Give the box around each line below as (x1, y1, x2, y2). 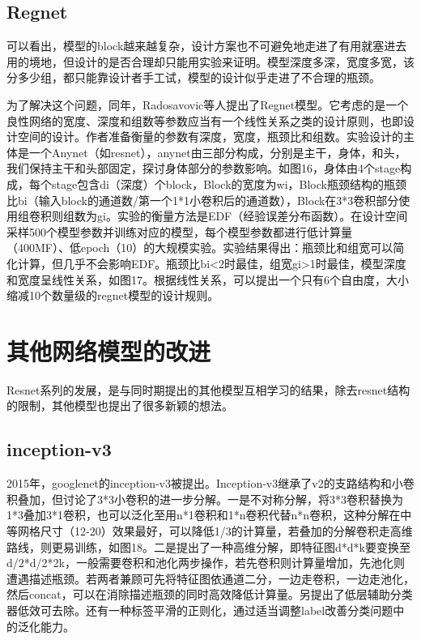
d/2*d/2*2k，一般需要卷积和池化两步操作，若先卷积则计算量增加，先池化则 (6, 554, 405, 571)
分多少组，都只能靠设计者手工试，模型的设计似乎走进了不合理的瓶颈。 (6, 69, 381, 86)
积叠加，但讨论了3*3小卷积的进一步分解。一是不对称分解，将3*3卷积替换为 (6, 490, 403, 507)
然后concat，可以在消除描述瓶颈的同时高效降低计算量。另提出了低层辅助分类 (6, 586, 413, 603)
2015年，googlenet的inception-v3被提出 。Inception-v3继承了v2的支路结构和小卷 (6, 475, 415, 492)
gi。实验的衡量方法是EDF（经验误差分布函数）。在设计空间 (96, 207, 408, 224)
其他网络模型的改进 (6, 334, 211, 367)
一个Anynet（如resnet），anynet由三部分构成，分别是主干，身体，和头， (28, 143, 406, 160)
